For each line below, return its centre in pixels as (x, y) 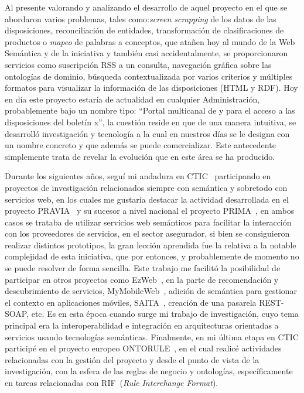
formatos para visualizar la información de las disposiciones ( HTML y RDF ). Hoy (151, 88)
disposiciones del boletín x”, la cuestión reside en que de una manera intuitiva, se (151, 122)
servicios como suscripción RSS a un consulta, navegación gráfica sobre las (138, 64)
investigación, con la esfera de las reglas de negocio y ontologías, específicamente (149, 371)
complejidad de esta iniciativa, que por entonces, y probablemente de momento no (152, 256)
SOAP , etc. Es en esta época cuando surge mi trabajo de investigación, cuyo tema (152, 314)
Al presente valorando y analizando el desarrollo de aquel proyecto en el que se (146, 7)
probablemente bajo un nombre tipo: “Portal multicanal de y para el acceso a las (150, 110)
